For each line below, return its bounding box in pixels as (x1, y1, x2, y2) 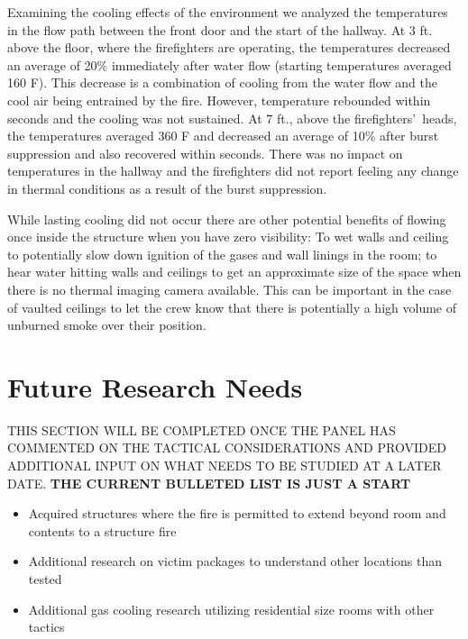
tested (28, 569, 62, 588)
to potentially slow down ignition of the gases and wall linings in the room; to (7, 244, 437, 263)
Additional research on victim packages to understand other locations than (28, 552, 443, 571)
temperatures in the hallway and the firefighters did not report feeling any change (7, 161, 459, 180)
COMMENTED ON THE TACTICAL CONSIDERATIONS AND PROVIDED (7, 438, 446, 457)
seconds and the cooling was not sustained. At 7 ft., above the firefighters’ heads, (7, 108, 457, 127)
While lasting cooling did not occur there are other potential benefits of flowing (7, 209, 446, 228)
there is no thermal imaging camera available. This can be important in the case (7, 279, 452, 298)
